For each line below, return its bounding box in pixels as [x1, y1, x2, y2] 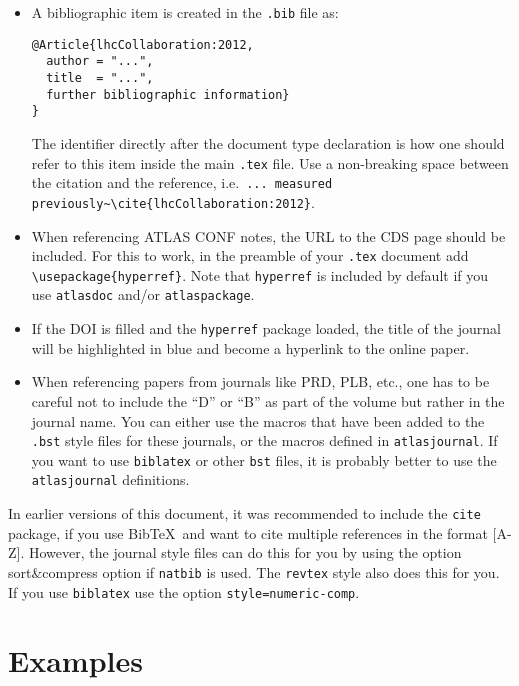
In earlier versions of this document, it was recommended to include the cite [8, 503, 481, 524]
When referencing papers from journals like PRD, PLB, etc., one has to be [31, 371, 490, 392]
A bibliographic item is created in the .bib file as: [31, 2, 339, 22]
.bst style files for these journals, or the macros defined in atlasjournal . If [31, 430, 498, 451]
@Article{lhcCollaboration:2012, [31, 37, 254, 52]
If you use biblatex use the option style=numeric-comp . [8, 581, 360, 602]
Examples [8, 640, 143, 681]
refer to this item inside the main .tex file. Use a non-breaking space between [31, 152, 509, 173]
